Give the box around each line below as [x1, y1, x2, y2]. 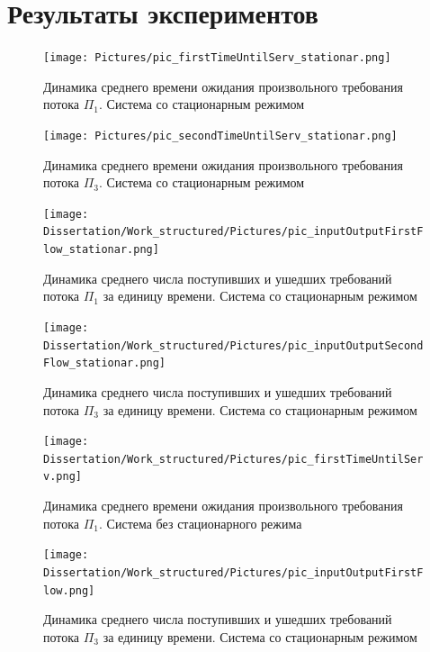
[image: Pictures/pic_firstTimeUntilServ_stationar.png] [43, 51, 391, 65]
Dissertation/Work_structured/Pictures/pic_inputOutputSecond [43, 339, 424, 352]
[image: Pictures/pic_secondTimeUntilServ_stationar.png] [43, 129, 398, 142]
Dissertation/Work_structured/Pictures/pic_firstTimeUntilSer [43, 452, 424, 466]
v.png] [43, 470, 82, 484]
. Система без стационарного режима [99, 513, 302, 532]
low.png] [43, 584, 95, 597]
